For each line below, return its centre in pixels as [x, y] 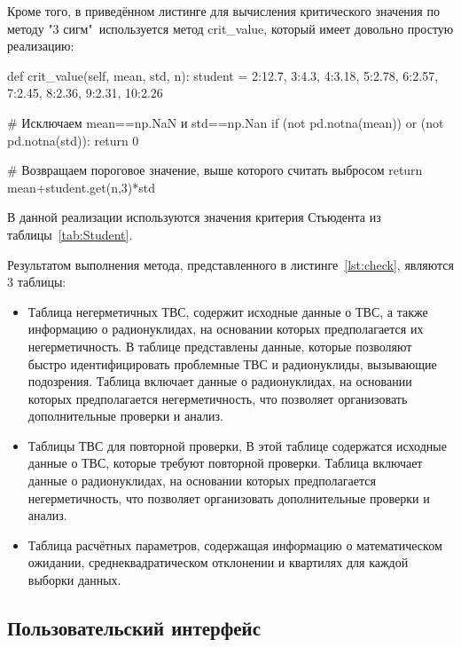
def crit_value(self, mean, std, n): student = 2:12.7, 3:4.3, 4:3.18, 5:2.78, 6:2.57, [223, 75]
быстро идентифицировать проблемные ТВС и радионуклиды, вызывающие [232, 363]
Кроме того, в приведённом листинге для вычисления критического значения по [223, 11]
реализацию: [41, 46]
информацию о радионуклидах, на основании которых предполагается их [226, 329]
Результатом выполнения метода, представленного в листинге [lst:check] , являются [230, 264]
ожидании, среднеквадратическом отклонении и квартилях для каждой [218, 562]
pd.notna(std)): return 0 [73, 140]
